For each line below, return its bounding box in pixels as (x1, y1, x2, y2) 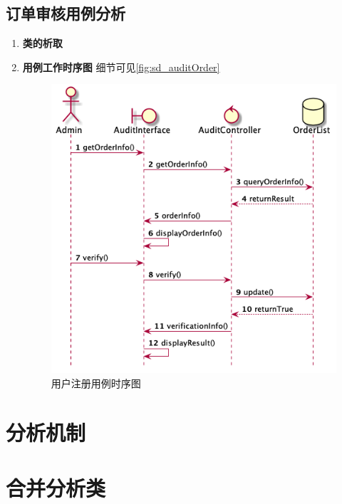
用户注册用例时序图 (51, 375, 141, 390)
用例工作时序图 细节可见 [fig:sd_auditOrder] (22, 59, 220, 74)
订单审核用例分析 (6, 2, 125, 24)
